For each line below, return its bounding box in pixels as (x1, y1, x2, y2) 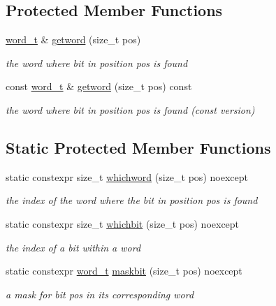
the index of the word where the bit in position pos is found (6, 193, 258, 207)
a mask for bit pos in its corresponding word (6, 286, 194, 301)
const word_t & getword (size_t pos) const (6, 79, 192, 94)
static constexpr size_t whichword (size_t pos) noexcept (6, 169, 248, 184)
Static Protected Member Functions (6, 136, 271, 158)
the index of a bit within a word (6, 240, 141, 254)
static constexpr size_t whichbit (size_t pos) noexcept (6, 216, 240, 231)
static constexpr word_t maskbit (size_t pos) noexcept (6, 263, 242, 278)
